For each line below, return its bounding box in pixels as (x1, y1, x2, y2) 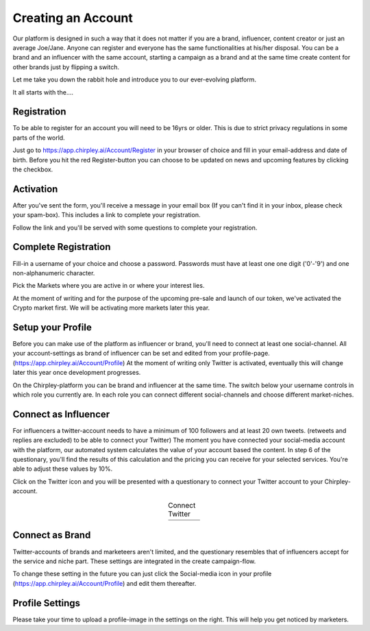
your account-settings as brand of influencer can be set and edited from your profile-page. (12, 349, 270, 358)
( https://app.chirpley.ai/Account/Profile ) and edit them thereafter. (12, 579, 197, 587)
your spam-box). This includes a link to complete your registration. (12, 211, 201, 219)
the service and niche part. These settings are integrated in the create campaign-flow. (12, 557, 256, 565)
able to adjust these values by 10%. (12, 465, 113, 473)
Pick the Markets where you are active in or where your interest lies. (12, 282, 205, 290)
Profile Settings (12, 597, 81, 609)
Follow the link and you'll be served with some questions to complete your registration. (12, 223, 258, 232)
